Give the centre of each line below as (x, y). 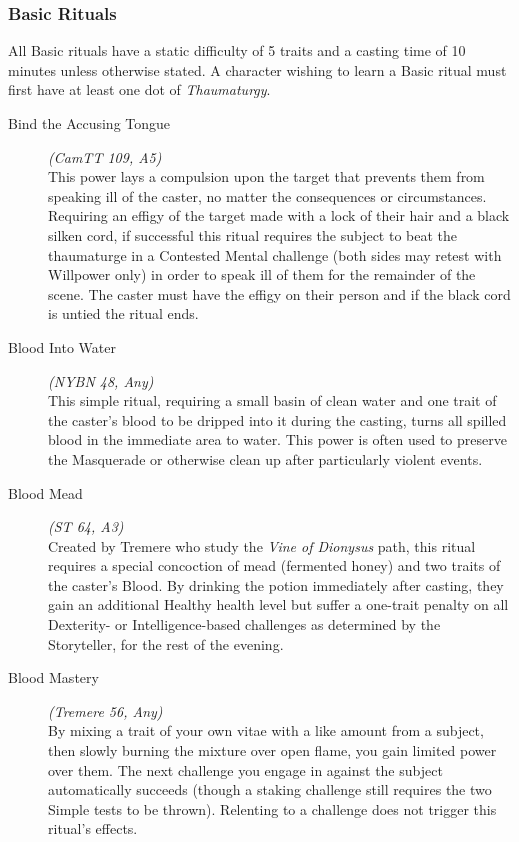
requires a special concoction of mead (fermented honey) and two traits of (274, 565)
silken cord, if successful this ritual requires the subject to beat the (253, 234)
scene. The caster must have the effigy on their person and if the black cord (279, 293)
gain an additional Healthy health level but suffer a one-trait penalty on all (278, 604)
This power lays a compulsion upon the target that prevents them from (266, 176)
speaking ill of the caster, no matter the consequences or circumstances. (267, 195)
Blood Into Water (62, 346)
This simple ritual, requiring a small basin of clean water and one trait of (272, 400)
